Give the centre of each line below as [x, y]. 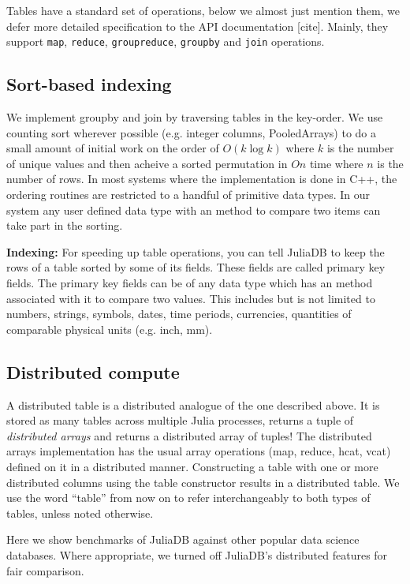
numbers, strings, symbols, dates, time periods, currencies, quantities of [179, 314]
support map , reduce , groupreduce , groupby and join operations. [166, 41]
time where [336, 163]
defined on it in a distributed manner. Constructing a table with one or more [192, 466]
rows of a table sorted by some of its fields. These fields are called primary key [196, 267]
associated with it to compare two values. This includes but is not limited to [191, 298]
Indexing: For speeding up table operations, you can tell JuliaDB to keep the [196, 251]
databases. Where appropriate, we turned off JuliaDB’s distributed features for [197, 554]
